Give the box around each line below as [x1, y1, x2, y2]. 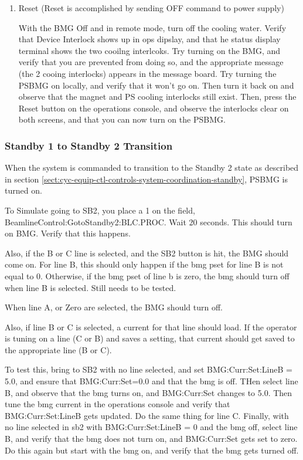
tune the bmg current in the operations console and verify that [5, 398, 230, 410]
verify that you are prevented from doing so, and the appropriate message [18, 56, 284, 68]
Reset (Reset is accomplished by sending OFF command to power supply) [18, 2, 284, 13]
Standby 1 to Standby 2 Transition [5, 138, 173, 153]
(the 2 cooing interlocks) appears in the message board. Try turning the [18, 67, 277, 79]
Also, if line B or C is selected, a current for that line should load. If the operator [5, 320, 297, 333]
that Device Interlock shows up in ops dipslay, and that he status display [18, 33, 281, 45]
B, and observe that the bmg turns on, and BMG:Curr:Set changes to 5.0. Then [5, 386, 292, 398]
